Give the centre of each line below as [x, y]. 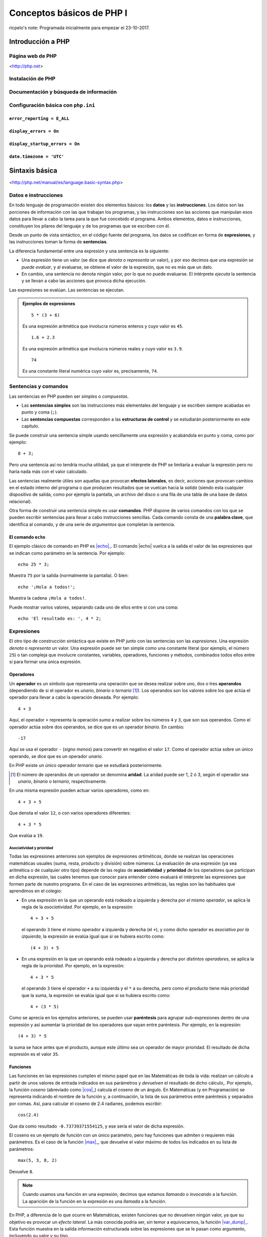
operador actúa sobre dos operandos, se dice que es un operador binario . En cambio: [97, 727]
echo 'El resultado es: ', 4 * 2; [60, 618]
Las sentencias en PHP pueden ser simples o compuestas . [69, 396]
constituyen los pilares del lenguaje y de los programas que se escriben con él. [90, 226]
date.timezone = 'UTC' [37, 157]
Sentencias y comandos [39, 386]
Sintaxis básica [33, 171]
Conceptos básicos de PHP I [68, 13]
